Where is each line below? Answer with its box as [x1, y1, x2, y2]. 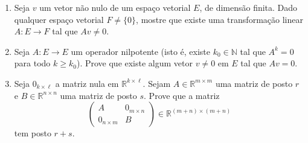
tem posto [14, 127, 51, 139]
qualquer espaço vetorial [14, 13, 104, 25]
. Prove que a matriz [144, 89, 220, 101]
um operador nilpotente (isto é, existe [71, 45, 211, 57]
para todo [14, 57, 51, 69]
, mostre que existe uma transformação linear [136, 13, 303, 25]
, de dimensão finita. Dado [199, 1, 298, 13]
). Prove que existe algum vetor [76, 57, 193, 69]
